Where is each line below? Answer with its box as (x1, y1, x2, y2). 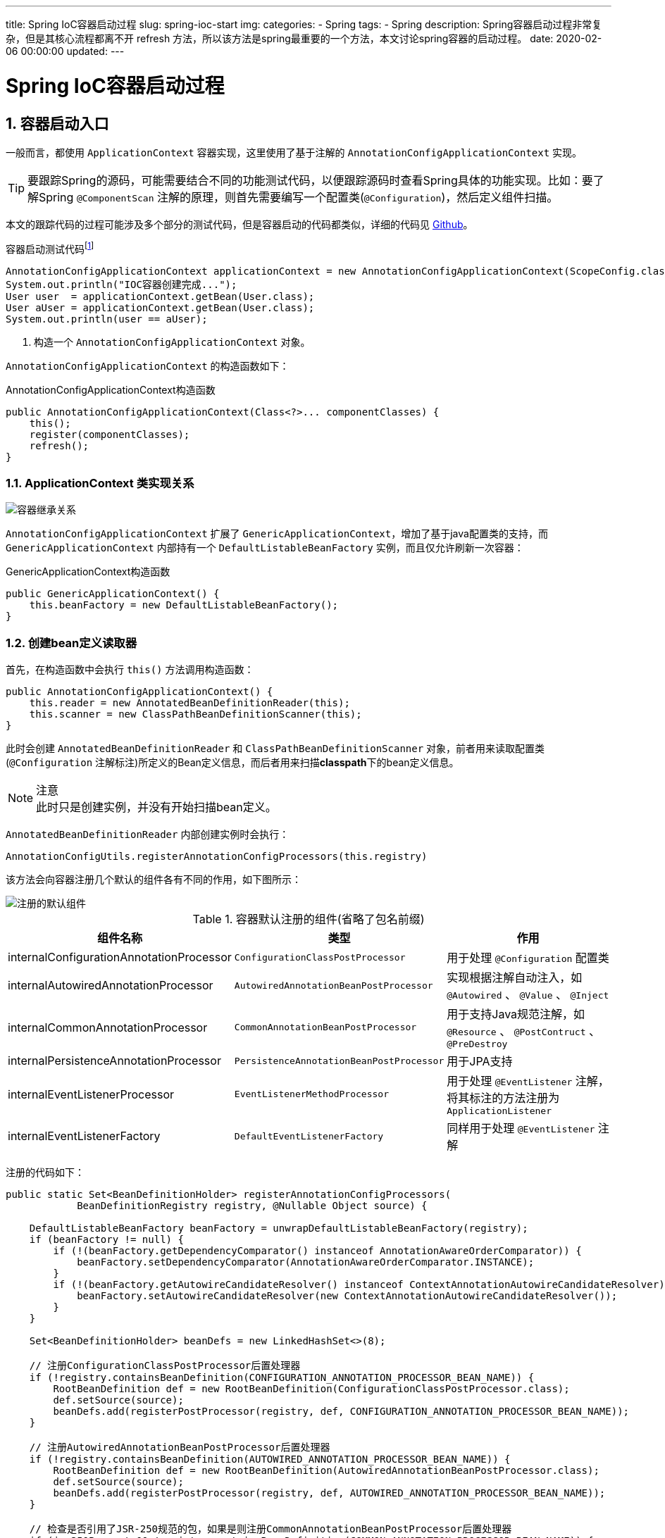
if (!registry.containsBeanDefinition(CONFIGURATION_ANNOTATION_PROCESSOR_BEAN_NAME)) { (29, 1372, 535, 1384)
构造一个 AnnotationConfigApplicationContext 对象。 (34, 335, 311, 348)
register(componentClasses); (29, 428, 190, 440)
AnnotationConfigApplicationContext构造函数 (6, 383, 216, 396)
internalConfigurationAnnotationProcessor (8, 950, 232, 965)
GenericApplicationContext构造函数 (6, 565, 170, 578)
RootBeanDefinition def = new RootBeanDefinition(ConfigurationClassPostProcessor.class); (53, 1383, 570, 1395)
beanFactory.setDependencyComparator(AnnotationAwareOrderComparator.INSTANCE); (77, 1256, 535, 1268)
